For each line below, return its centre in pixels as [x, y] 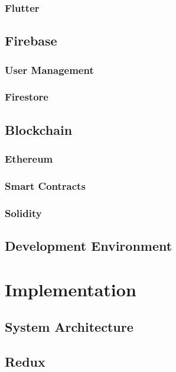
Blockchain [39, 129]
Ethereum [29, 159]
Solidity [23, 213]
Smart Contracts [45, 185]
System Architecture [69, 327]
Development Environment [89, 246]
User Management [49, 69]
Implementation [71, 289]
